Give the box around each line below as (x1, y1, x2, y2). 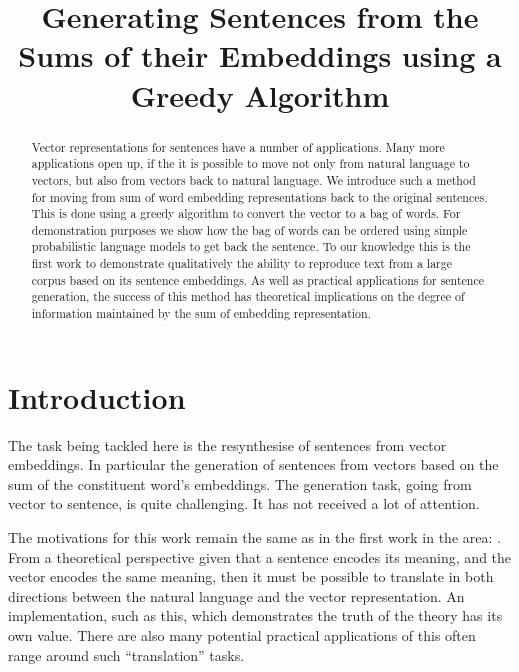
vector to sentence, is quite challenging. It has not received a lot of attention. (8, 493, 480, 514)
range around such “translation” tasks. (8, 644, 245, 665)
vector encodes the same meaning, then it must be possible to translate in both (8, 566, 494, 587)
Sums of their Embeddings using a (18, 35, 502, 76)
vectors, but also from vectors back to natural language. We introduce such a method (31, 171, 476, 188)
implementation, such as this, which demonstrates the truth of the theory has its (8, 605, 503, 626)
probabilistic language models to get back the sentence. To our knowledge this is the (31, 238, 471, 255)
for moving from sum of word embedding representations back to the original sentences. (31, 188, 488, 205)
